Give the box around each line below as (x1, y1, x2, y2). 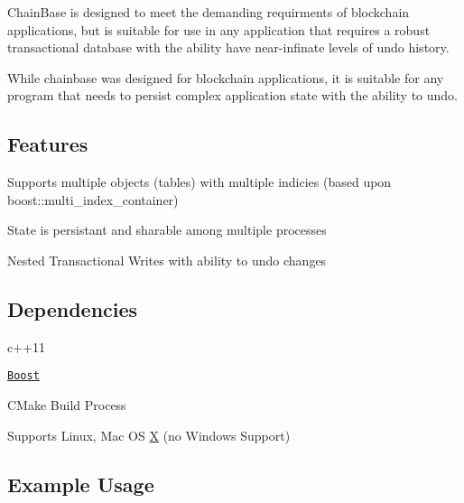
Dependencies (7, 294, 138, 322)
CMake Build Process (7, 396, 126, 414)
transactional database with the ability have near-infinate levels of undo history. (7, 38, 450, 57)
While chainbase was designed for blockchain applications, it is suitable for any (7, 68, 444, 87)
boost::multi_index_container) (7, 190, 179, 209)
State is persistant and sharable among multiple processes (7, 220, 327, 239)
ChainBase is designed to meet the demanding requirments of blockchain (7, 3, 410, 21)
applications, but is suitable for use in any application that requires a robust (7, 20, 431, 39)
